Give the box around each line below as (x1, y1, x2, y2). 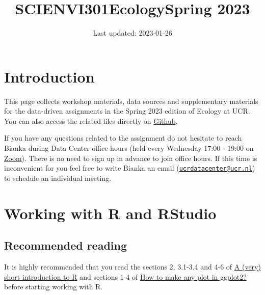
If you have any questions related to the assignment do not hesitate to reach (4, 132, 242, 143)
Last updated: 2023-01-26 (93, 28, 172, 38)
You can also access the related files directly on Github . (4, 115, 178, 126)
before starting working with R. (4, 281, 103, 292)
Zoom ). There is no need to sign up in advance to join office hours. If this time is (4, 152, 257, 163)
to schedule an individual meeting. (4, 172, 112, 183)
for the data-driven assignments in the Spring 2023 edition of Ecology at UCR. (4, 105, 250, 116)
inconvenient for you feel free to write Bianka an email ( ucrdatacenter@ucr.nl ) (4, 163, 255, 173)
